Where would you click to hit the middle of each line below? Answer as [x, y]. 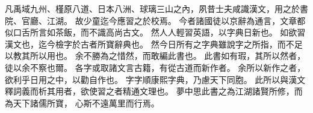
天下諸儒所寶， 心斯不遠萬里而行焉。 [86, 102]
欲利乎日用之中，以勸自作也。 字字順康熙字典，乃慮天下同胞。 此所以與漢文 [155, 79]
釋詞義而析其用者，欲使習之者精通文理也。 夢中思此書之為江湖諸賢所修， [150, 91]
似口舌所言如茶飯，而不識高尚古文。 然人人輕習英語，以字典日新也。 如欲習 [155, 32]
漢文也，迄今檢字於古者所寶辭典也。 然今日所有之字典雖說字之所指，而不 [150, 44]
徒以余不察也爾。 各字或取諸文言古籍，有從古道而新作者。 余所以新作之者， [155, 67]
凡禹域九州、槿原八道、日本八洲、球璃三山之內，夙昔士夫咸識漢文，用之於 [152, 8]
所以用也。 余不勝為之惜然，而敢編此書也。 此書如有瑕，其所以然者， [168, 56]
